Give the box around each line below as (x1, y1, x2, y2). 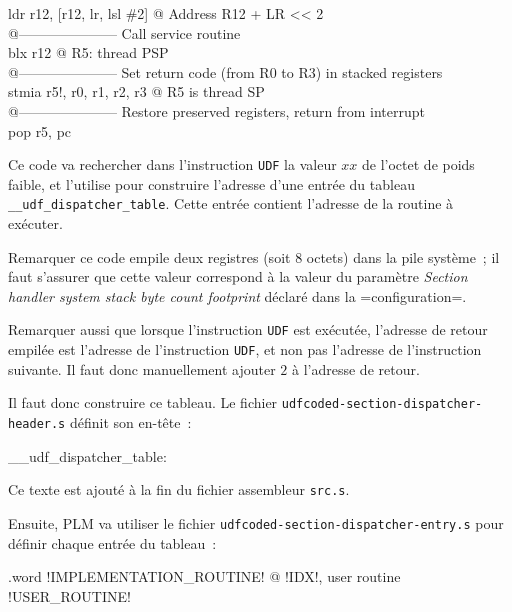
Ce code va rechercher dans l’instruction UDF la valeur (8, 154, 337, 175)
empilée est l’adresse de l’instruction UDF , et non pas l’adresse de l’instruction (8, 339, 482, 360)
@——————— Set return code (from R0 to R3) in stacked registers (8, 61, 443, 82)
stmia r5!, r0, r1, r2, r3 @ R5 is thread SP (8, 81, 265, 102)
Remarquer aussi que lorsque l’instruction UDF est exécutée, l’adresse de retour (8, 319, 488, 340)
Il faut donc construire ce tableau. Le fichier (8, 392, 278, 413)
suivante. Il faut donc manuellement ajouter (8, 358, 276, 379)
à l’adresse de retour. (292, 358, 420, 379)
